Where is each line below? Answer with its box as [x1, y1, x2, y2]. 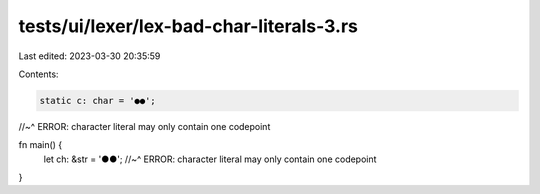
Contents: [18, 68, 59, 80]
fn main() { [18, 139, 63, 151]
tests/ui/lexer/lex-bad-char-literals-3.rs [18, 15, 359, 37]
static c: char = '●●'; [39, 95, 157, 106]
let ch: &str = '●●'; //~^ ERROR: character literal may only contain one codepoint [43, 153, 377, 165]
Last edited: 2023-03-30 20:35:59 [18, 50, 161, 62]
